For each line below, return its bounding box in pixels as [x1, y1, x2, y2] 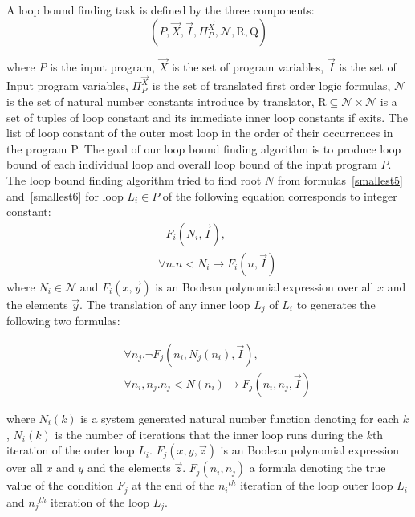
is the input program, [50, 58, 155, 75]
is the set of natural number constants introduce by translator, [6, 93, 315, 110]
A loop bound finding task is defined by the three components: [6, 2, 315, 18]
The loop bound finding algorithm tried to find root [6, 172, 262, 189]
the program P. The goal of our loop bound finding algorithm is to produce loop [6, 140, 401, 157]
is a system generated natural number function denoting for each [80, 409, 400, 426]
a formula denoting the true [249, 459, 386, 476]
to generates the [296, 295, 376, 312]
